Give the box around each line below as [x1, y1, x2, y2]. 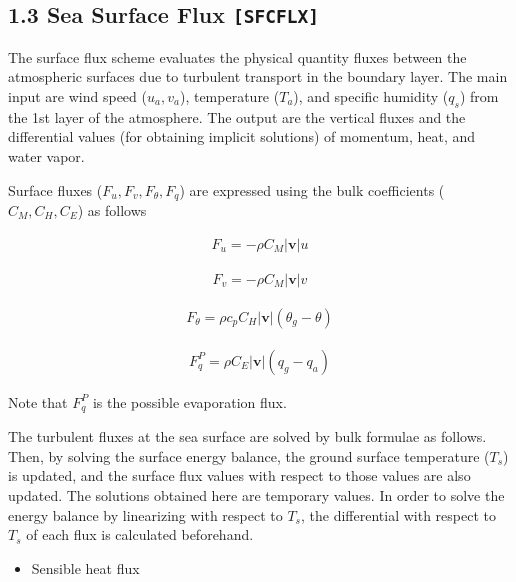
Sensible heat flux [31, 557, 140, 578]
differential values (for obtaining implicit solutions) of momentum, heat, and [8, 126, 476, 147]
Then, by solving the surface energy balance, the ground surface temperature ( [8, 445, 490, 466]
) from [459, 85, 499, 106]
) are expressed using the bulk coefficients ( [179, 179, 445, 200]
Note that [8, 391, 68, 412]
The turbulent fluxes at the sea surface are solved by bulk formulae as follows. [8, 426, 487, 447]
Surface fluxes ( [8, 179, 103, 200]
